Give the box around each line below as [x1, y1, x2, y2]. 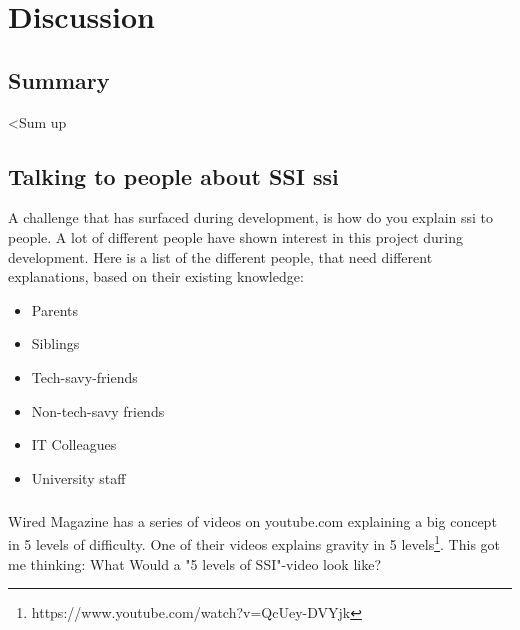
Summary [8, 64, 110, 95]
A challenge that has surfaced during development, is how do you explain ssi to [8, 207, 494, 228]
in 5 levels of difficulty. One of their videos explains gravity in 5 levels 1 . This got [8, 531, 501, 554]
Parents [31, 299, 78, 320]
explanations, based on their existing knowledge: [8, 266, 304, 287]
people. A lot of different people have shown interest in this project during [8, 226, 464, 247]
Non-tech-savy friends [31, 400, 165, 421]
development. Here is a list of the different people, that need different [8, 246, 433, 267]
